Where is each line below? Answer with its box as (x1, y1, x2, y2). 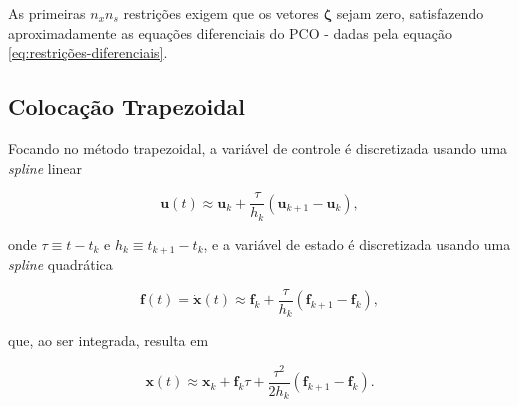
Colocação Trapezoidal (8, 91, 246, 122)
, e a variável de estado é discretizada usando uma (203, 233, 511, 254)
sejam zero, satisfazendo (336, 3, 484, 23)
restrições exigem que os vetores (123, 3, 319, 23)
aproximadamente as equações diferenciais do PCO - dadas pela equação (8, 22, 452, 43)
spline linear (8, 157, 83, 178)
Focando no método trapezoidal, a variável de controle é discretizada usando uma (8, 137, 508, 158)
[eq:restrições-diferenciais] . (8, 42, 168, 63)
